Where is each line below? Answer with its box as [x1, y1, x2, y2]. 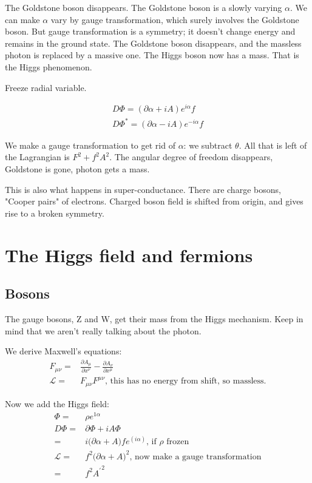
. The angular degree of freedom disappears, [109, 150, 273, 163]
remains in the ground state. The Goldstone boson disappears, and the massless [5, 36, 302, 49]
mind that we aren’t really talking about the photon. [5, 324, 202, 337]
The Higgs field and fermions [5, 242, 253, 267]
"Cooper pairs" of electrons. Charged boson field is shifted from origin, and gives [5, 195, 304, 208]
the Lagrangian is [5, 150, 70, 163]
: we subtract [183, 138, 232, 151]
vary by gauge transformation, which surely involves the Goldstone [50, 13, 299, 25]
